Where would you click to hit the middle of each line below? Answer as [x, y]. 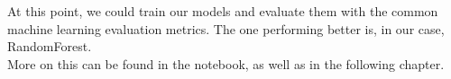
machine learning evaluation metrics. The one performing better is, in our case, [226, 28]
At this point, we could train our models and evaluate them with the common [223, 11]
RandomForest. [50, 46]
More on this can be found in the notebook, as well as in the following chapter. [226, 63]
